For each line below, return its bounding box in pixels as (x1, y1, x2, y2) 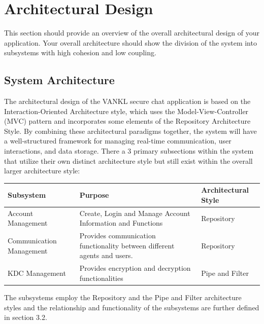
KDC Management (8, 268, 66, 278)
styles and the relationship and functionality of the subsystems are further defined (4, 302, 259, 312)
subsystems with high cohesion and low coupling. (4, 47, 156, 58)
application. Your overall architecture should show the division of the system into (4, 37, 257, 48)
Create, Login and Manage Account (79, 207, 190, 218)
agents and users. (79, 250, 133, 261)
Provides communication (79, 230, 156, 241)
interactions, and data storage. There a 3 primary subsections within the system (4, 146, 254, 156)
